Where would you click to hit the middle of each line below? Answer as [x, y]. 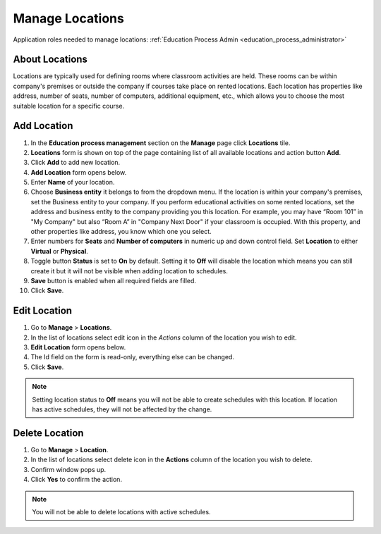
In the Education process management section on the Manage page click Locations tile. [161, 143]
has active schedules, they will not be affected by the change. [122, 409]
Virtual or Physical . [59, 251]
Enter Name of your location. [73, 182]
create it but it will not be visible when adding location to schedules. [129, 271]
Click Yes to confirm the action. [77, 480]
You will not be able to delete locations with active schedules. [121, 511]
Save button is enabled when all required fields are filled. [114, 281]
